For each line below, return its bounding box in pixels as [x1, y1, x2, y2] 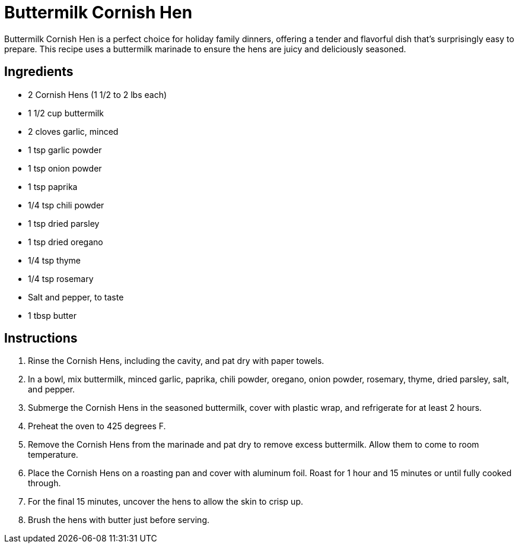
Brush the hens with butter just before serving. [28, 515, 210, 525]
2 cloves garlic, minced [28, 126, 119, 137]
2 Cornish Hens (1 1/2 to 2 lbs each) [28, 89, 167, 100]
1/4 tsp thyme [28, 255, 81, 265]
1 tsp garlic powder [28, 144, 102, 155]
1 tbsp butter [28, 310, 77, 321]
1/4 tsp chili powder [28, 199, 104, 210]
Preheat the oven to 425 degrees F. [28, 421, 166, 432]
